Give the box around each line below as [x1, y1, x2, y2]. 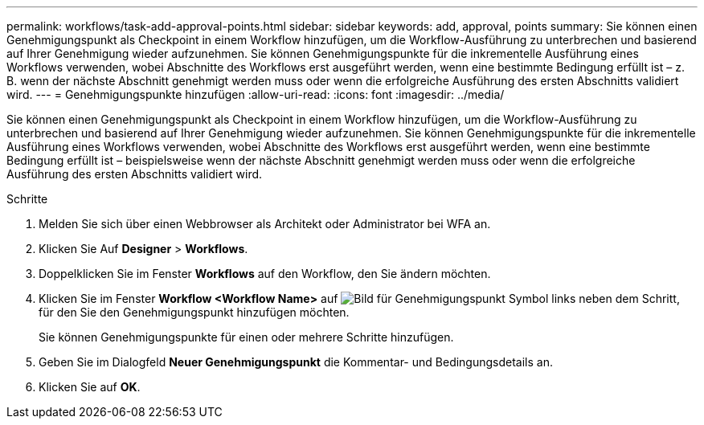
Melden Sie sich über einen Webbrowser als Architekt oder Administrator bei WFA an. [39, 217, 491, 231]
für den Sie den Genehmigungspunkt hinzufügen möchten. [39, 305, 350, 319]
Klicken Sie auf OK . [39, 380, 141, 394]
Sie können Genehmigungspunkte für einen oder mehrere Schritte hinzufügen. [39, 330, 454, 344]
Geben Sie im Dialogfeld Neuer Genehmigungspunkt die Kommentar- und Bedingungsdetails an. [39, 355, 553, 369]
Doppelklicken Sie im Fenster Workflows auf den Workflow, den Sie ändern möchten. [39, 267, 491, 280]
